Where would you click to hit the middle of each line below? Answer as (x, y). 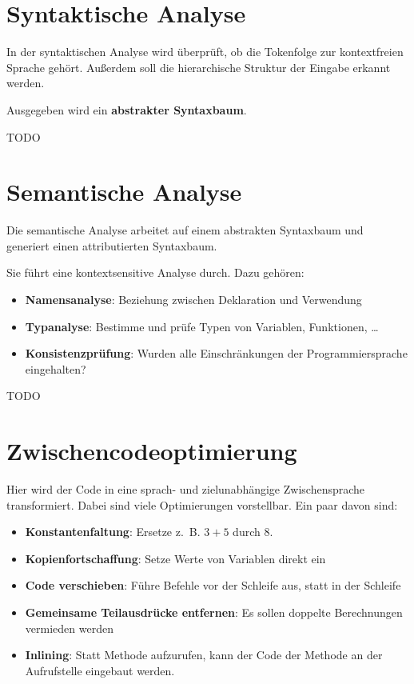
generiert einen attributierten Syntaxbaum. (112, 245)
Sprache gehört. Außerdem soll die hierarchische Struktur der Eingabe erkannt (199, 67)
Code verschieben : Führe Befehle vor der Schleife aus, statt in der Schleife (213, 585)
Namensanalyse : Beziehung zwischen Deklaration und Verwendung (193, 299)
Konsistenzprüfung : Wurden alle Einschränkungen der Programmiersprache (216, 353)
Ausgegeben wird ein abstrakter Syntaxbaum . (127, 109)
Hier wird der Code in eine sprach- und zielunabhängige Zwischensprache (186, 489)
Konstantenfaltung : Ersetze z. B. (113, 532)
